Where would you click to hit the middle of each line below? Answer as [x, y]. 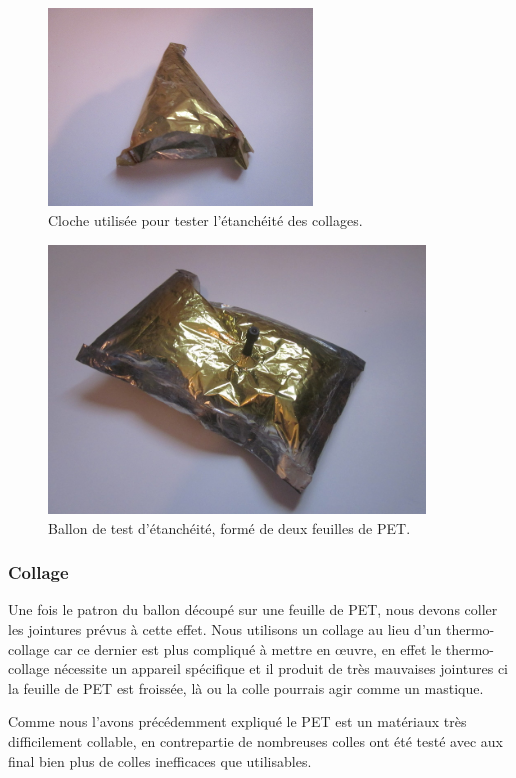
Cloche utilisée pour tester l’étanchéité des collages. [205, 220]
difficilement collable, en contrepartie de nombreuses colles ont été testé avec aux [255, 741]
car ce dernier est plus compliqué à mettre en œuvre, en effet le [247, 648]
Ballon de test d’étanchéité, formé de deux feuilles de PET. [229, 527]
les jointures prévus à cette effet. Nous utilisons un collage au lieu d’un [225, 629]
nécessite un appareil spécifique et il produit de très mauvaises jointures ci [280, 668]
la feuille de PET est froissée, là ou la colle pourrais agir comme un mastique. [246, 687]
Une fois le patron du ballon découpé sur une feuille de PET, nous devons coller [253, 609]
